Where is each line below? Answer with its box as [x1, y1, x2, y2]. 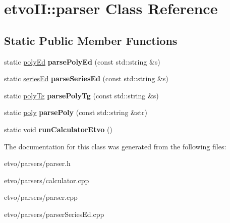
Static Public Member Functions [4, 32, 178, 48]
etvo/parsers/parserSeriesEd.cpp [4, 208, 104, 219]
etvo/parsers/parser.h [4, 158, 71, 169]
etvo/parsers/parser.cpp [4, 192, 78, 202]
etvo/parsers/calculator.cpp [4, 175, 89, 185]
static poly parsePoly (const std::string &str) [4, 107, 147, 118]
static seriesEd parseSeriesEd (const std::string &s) [4, 73, 168, 84]
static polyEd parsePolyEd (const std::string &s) [4, 56, 160, 67]
